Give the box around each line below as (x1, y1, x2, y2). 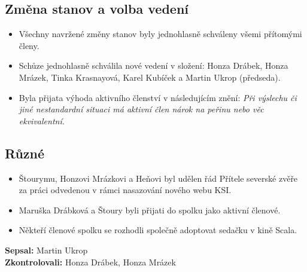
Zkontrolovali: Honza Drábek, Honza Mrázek (5, 255, 176, 268)
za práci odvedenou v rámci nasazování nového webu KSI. (19, 184, 232, 196)
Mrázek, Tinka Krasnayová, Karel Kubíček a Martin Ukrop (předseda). (19, 71, 281, 83)
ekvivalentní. (19, 114, 65, 127)
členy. (19, 39, 39, 51)
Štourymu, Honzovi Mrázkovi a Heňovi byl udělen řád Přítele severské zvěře (19, 172, 298, 184)
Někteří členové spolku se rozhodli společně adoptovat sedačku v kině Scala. (19, 224, 297, 236)
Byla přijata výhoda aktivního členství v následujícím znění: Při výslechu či (19, 91, 297, 103)
